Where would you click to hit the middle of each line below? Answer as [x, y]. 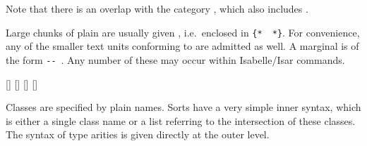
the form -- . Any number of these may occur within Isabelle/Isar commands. [175, 59]
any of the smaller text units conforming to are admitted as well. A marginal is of [182, 46]
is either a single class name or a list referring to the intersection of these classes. [181, 120]
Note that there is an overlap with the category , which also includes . [157, 8]
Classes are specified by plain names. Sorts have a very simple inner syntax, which [183, 107]
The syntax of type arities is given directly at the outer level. [138, 134]
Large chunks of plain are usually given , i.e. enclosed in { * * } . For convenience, [183, 32]
